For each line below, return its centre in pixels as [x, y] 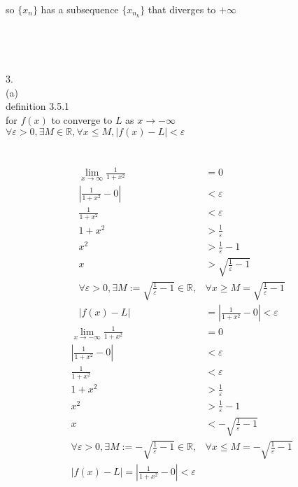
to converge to [82, 120]
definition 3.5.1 [38, 106]
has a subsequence [80, 9]
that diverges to [182, 9]
